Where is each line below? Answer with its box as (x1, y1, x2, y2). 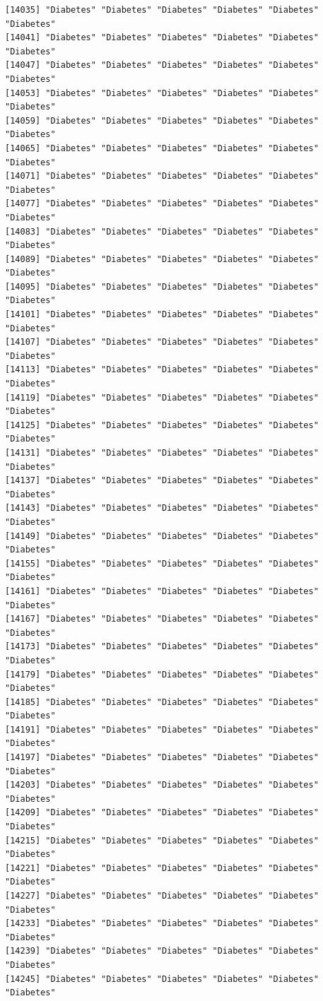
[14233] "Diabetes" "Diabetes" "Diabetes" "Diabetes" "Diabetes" (5, 918, 319, 929)
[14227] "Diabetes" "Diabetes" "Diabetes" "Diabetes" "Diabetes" (5, 891, 319, 901)
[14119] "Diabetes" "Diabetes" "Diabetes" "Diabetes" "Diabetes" (5, 392, 319, 403)
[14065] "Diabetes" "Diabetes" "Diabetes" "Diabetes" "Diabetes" (5, 143, 319, 153)
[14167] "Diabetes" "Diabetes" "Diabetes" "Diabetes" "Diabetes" (5, 614, 319, 624)
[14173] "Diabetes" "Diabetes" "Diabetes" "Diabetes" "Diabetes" (5, 641, 319, 652)
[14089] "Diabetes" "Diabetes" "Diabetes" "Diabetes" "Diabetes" (5, 254, 319, 264)
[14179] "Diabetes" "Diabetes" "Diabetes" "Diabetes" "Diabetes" (5, 669, 319, 680)
